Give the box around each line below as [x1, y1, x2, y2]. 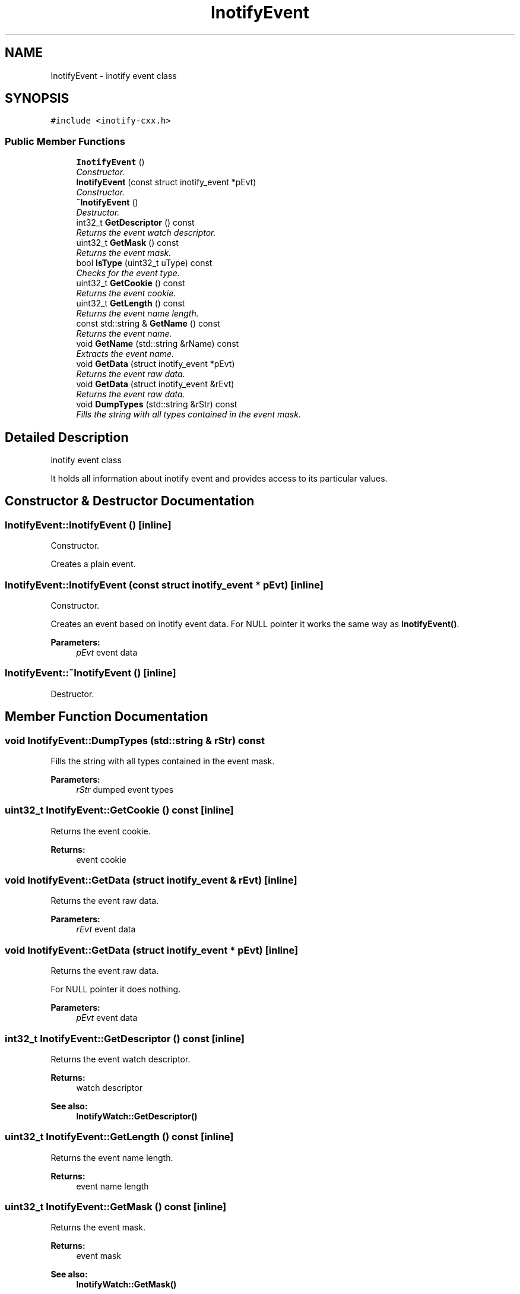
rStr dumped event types [76, 784, 174, 795]
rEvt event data [76, 924, 136, 935]
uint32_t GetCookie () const [76, 278, 185, 289]
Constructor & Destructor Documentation [5, 493, 255, 509]
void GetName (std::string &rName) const [76, 338, 239, 349]
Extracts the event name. [76, 349, 175, 359]
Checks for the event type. [76, 268, 180, 279]
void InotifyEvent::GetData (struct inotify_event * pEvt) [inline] [5, 944, 299, 956]
